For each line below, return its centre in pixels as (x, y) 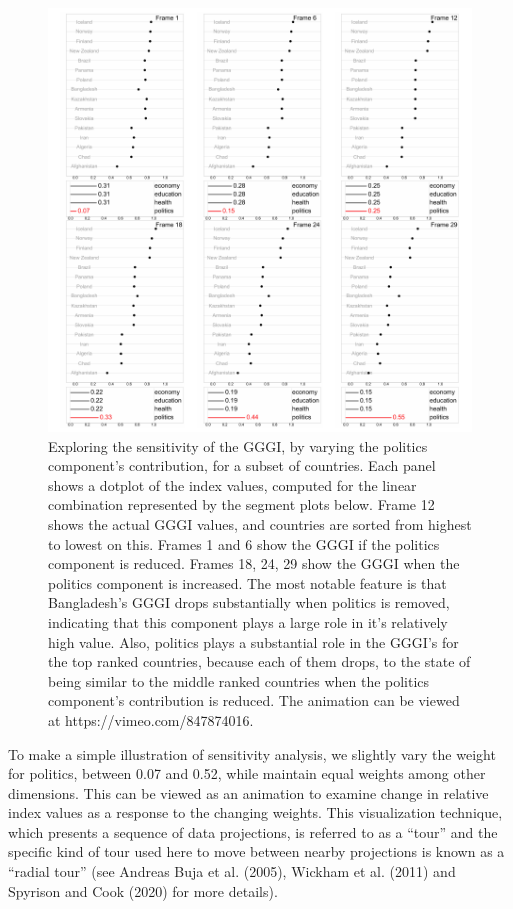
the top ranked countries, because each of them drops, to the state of (259, 661)
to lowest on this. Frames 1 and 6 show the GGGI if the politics (244, 543)
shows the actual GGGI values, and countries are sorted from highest (260, 523)
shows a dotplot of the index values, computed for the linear (232, 484)
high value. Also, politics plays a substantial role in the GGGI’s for (253, 641)
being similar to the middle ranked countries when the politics (239, 680)
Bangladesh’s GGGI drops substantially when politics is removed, (249, 602)
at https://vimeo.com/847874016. (151, 719)
